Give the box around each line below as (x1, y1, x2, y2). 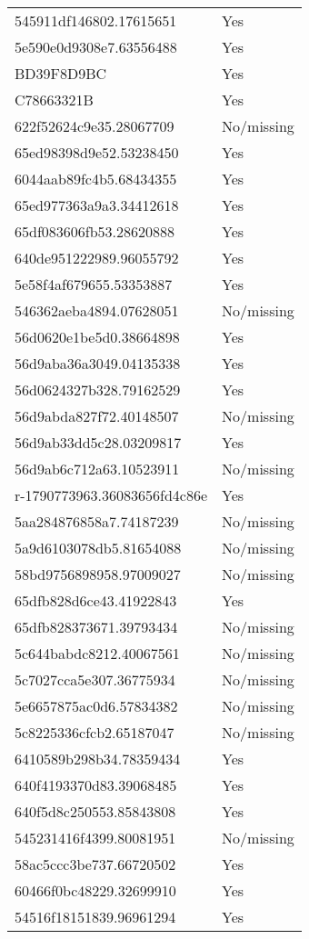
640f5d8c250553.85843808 (15, 801, 176, 822)
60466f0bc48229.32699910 (15, 880, 176, 901)
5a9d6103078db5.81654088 (15, 537, 182, 558)
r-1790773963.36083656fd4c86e (15, 484, 208, 505)
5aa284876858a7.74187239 (15, 511, 179, 532)
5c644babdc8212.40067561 (15, 643, 180, 664)
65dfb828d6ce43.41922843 (15, 590, 177, 611)
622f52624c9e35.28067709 (15, 115, 174, 136)
